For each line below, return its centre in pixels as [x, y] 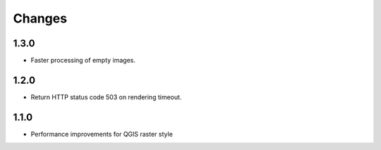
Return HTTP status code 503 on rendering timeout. [106, 97]
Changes [40, 18]
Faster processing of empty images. [83, 61]
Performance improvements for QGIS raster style [102, 134]
